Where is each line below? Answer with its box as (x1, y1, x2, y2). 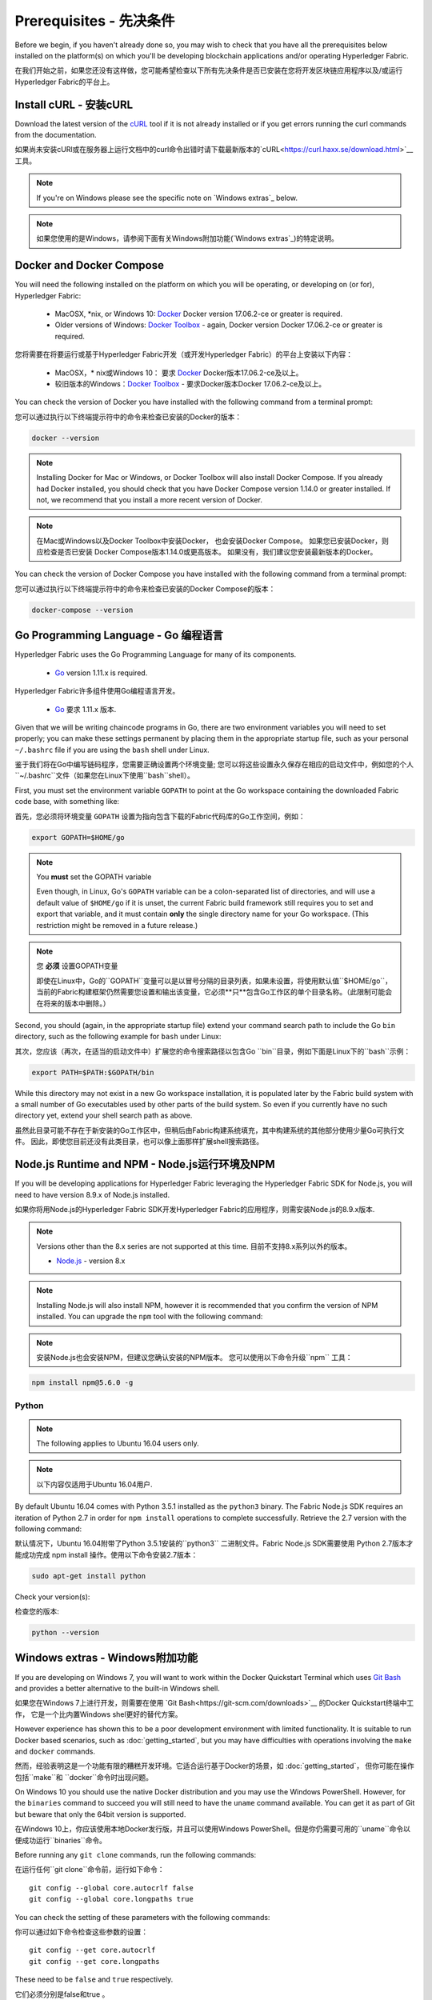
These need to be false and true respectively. (14, 1974, 174, 1984)
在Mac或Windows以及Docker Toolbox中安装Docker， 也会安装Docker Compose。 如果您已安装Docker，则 (36, 536, 390, 546)
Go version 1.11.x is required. (54, 668, 148, 678)
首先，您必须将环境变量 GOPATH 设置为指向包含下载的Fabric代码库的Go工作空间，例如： (14, 811, 306, 821)
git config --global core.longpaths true (29, 1894, 194, 1904)
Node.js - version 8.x (56, 1256, 126, 1266)
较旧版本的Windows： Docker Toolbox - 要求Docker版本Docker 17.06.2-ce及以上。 (54, 379, 326, 388)
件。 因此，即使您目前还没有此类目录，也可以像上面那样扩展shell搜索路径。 (14, 1137, 264, 1146)
